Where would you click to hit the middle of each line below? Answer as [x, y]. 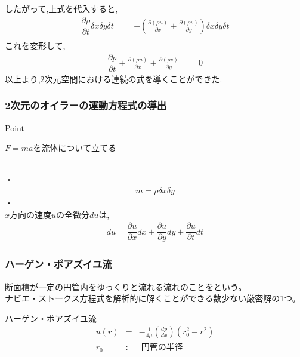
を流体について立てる [75, 148]
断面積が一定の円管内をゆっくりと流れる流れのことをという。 [126, 286]
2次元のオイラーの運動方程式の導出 [86, 105]
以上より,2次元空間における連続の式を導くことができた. [114, 79]
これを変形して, [35, 46]
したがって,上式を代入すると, [61, 8]
